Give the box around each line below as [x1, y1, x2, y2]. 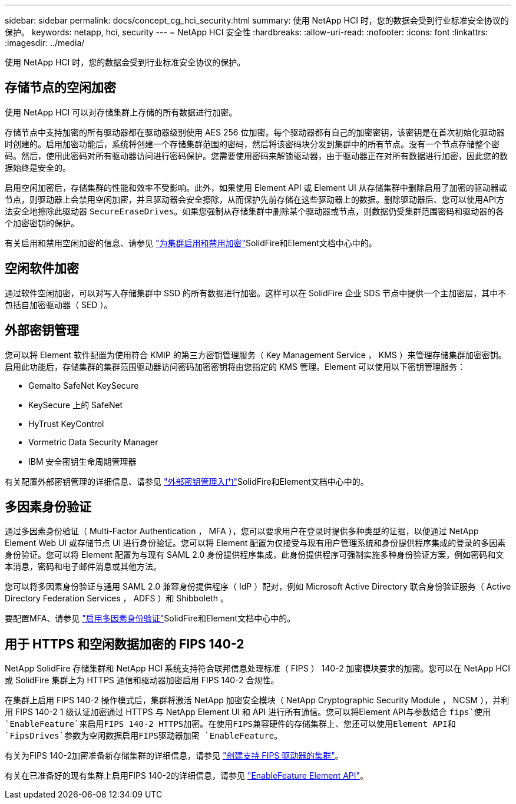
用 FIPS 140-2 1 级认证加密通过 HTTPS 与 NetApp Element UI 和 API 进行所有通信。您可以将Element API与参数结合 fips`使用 [5, 707, 491, 717]
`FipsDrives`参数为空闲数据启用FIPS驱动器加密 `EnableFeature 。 [5, 730, 283, 741]
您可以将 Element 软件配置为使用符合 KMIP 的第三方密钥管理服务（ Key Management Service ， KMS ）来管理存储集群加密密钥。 [5, 349, 507, 360]
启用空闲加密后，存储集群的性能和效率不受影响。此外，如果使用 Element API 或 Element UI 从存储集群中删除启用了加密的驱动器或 [5, 182, 507, 193]
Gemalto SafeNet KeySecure [28, 380, 139, 391]
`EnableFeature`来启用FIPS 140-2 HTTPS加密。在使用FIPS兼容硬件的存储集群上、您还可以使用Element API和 [5, 719, 456, 729]
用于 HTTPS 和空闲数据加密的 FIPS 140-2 [5, 636, 244, 651]
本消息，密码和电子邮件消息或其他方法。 [5, 561, 161, 572]
